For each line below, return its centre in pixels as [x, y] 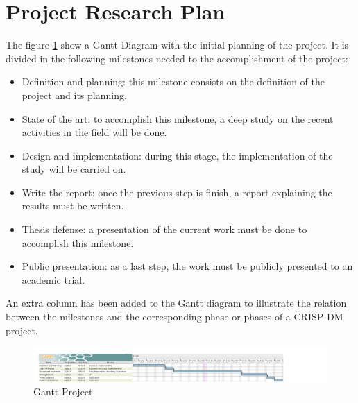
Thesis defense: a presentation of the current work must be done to [164, 229]
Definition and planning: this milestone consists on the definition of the [173, 82]
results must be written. [73, 206]
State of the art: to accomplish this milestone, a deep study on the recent [178, 118]
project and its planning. [74, 95]
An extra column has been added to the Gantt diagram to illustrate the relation [176, 303]
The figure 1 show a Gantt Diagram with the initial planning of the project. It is [177, 45]
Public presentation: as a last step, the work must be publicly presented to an [187, 266]
